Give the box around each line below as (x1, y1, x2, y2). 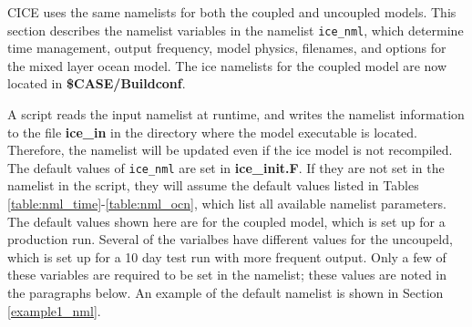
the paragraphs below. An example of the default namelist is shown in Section (7, 283, 444, 302)
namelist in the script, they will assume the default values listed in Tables (7, 176, 419, 195)
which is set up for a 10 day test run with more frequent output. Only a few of (7, 247, 446, 266)
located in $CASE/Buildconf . (7, 74, 186, 93)
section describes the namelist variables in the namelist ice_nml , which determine (7, 20, 464, 39)
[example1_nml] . (7, 301, 101, 320)
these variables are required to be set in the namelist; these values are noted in (7, 265, 447, 284)
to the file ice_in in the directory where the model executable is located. (7, 122, 417, 141)
